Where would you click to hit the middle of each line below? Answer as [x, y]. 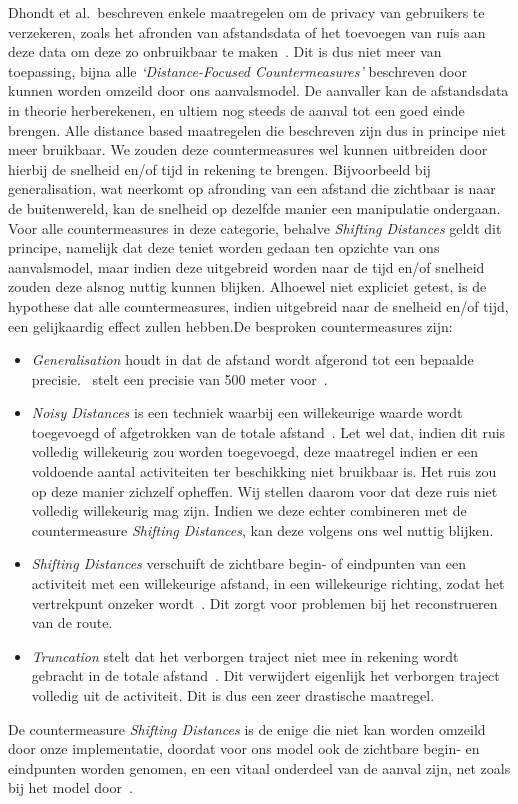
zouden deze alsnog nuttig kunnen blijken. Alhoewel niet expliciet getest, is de [247, 286]
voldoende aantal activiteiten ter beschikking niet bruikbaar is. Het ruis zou [264, 471]
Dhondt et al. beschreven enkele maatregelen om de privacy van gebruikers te [246, 12]
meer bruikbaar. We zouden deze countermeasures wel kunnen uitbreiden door [248, 149]
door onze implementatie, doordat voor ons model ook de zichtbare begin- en [244, 748]
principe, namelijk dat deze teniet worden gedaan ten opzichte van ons [224, 247]
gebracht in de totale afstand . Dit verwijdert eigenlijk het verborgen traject [265, 675]
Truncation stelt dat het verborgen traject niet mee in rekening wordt [245, 655]
